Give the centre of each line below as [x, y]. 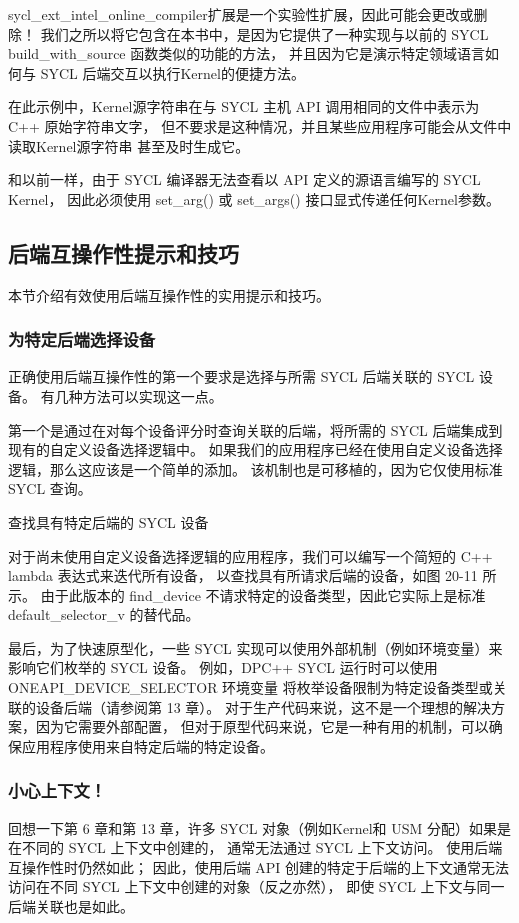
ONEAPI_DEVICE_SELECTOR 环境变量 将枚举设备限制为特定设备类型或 [250, 687]
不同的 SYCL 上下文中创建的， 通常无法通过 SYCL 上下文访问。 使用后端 [262, 847]
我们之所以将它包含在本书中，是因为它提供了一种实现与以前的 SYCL [264, 33]
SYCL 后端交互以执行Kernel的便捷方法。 [172, 72]
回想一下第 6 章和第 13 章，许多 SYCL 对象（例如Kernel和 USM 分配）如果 [253, 827]
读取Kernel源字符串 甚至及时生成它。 [129, 145]
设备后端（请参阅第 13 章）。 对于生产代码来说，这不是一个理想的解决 [263, 706]
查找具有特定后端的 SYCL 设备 [108, 521]
